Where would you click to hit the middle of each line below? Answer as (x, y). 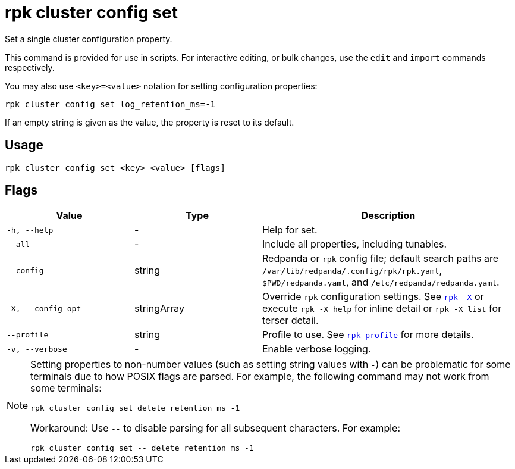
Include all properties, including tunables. (355, 244)
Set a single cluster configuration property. (89, 39)
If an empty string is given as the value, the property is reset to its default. (150, 122)
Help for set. (290, 230)
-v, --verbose (37, 349)
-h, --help (30, 230)
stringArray (160, 309)
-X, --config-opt (44, 308)
